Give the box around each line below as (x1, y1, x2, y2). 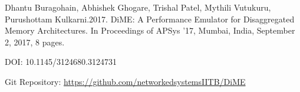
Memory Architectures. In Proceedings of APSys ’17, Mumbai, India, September (5, 24, 295, 37)
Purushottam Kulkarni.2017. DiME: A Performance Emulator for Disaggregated (5, 12, 295, 25)
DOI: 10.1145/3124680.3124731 (5, 55, 117, 68)
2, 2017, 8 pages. (5, 35, 65, 48)
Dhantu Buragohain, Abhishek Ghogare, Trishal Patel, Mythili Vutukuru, (5, 1, 271, 13)
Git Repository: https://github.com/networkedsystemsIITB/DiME (5, 75, 246, 87)
